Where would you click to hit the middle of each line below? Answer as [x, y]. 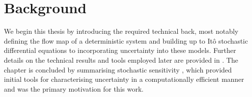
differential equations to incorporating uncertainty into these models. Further [120, 50]
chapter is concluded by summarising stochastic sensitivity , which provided [118, 69]
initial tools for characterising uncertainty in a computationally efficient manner [124, 79]
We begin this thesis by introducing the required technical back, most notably [121, 31]
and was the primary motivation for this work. [74, 88]
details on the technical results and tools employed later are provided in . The [121, 60]
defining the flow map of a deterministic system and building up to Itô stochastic [126, 40]
